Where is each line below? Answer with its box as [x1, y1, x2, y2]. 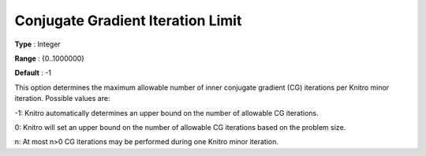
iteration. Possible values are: [14, 94, 110, 103]
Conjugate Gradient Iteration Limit [14, 12, 242, 29]
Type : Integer [14, 39, 61, 49]
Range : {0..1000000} [14, 54, 85, 63]
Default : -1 [14, 68, 51, 78]
